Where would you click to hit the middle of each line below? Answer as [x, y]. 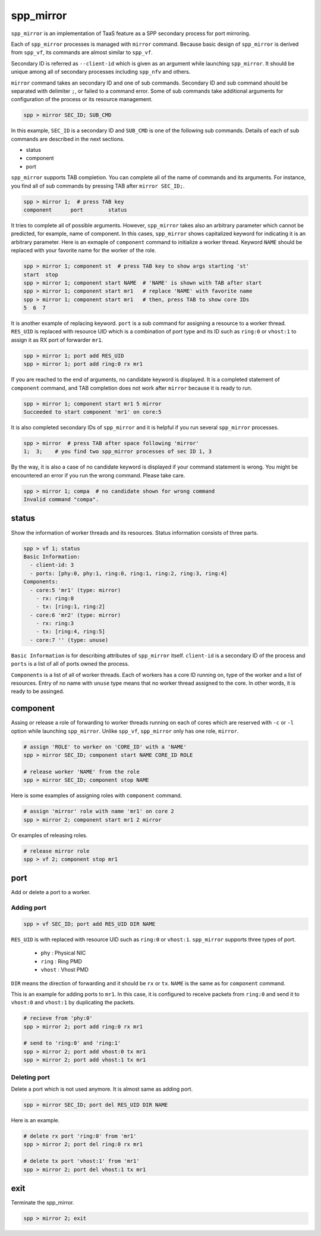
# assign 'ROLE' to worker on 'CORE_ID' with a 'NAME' [105, 747]
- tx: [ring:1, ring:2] [70, 607]
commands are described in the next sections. [68, 139]
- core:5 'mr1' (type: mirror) [75, 590]
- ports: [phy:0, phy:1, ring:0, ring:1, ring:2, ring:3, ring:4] [129, 573]
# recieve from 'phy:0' [58, 1018]
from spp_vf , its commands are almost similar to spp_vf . [82, 52]
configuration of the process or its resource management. [82, 99]
